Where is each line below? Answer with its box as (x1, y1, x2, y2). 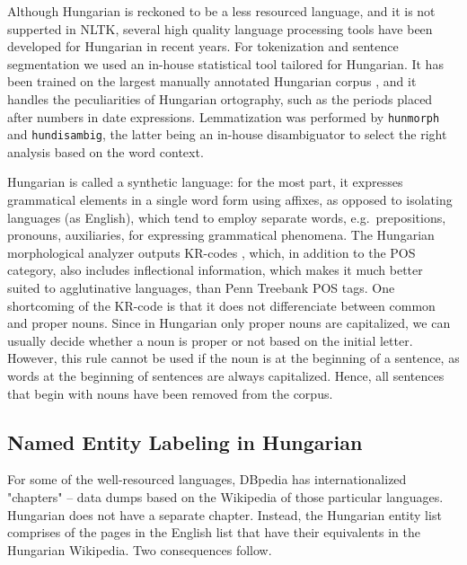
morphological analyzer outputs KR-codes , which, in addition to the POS (7, 243, 416, 261)
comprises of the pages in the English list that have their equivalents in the (7, 523, 420, 542)
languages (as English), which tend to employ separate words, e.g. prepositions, (7, 207, 446, 226)
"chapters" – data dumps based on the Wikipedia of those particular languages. (7, 487, 444, 506)
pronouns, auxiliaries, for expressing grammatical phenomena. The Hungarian (7, 225, 435, 244)
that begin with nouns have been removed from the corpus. (7, 384, 333, 402)
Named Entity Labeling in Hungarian (7, 428, 363, 455)
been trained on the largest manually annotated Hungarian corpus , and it (7, 72, 417, 91)
